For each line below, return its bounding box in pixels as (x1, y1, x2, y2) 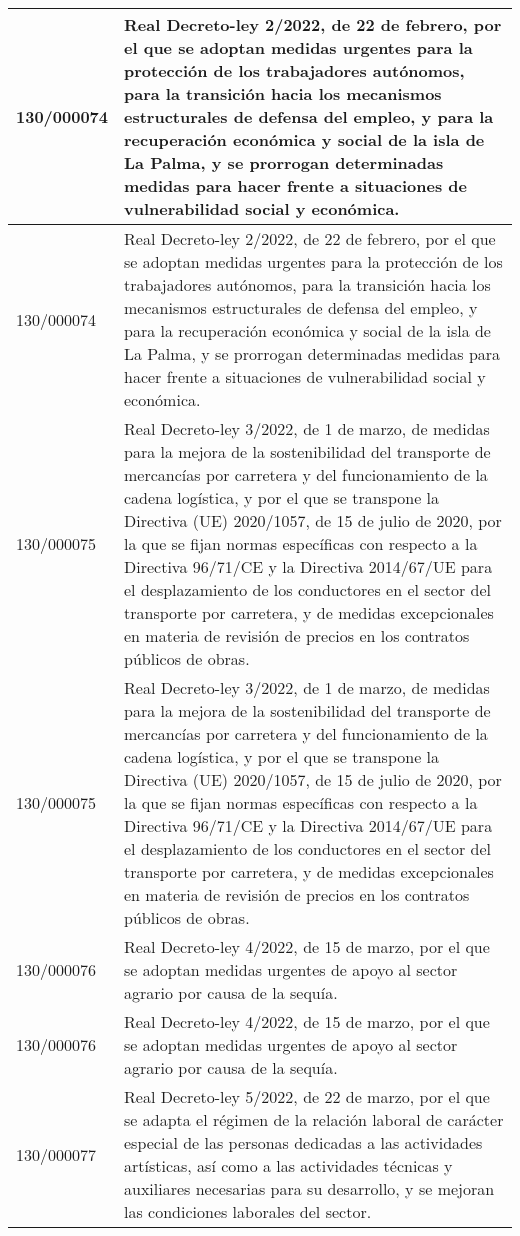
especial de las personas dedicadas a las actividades (124, 1131, 483, 1154)
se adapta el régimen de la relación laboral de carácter (124, 1108, 504, 1131)
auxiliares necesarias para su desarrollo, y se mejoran (124, 1177, 495, 1200)
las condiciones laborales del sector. (124, 1200, 372, 1223)
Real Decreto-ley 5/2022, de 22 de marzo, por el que (124, 1085, 490, 1108)
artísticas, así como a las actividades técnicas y (124, 1154, 453, 1177)
